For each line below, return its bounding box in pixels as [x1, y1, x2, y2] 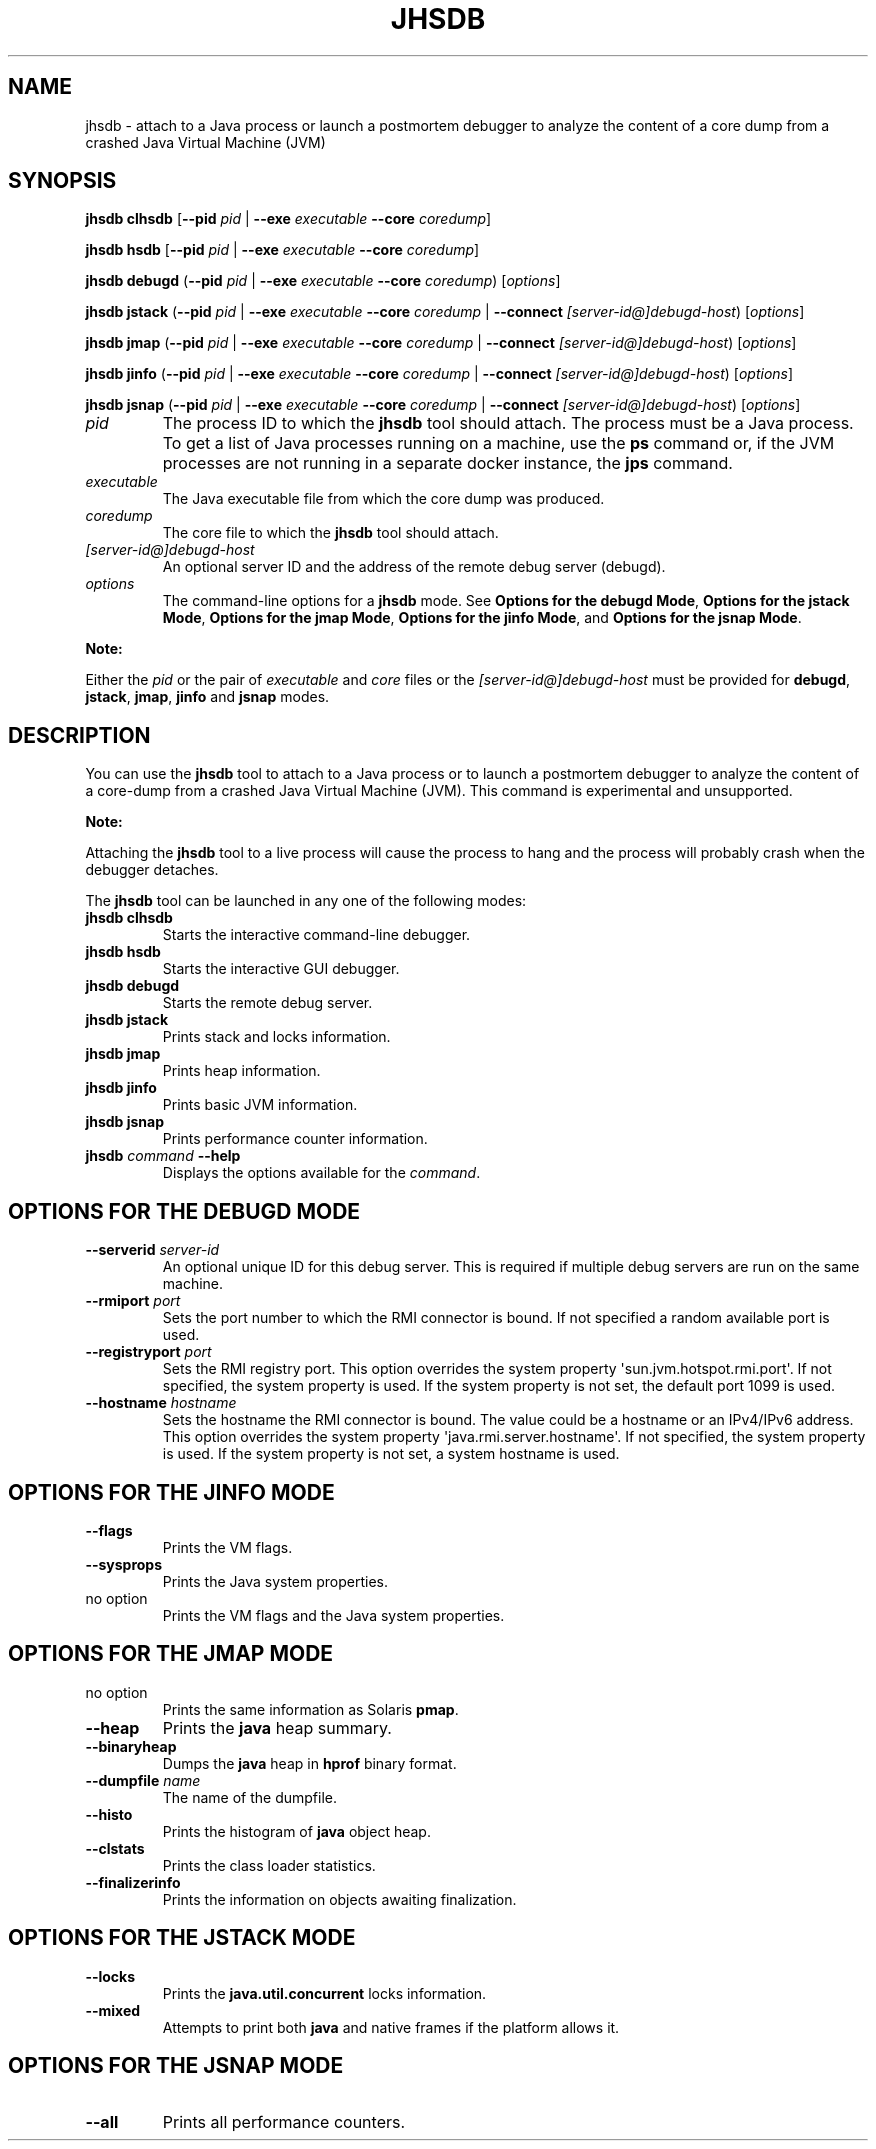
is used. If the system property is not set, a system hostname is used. [162, 1445, 620, 1463]
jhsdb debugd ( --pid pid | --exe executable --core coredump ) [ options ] [85, 272, 561, 290]
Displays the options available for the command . [162, 1164, 481, 1182]
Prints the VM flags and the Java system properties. [162, 1606, 505, 1624]
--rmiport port [85, 1292, 181, 1310]
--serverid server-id [85, 1241, 220, 1259]
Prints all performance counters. [162, 2111, 406, 2132]
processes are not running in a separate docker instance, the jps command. [162, 453, 733, 474]
